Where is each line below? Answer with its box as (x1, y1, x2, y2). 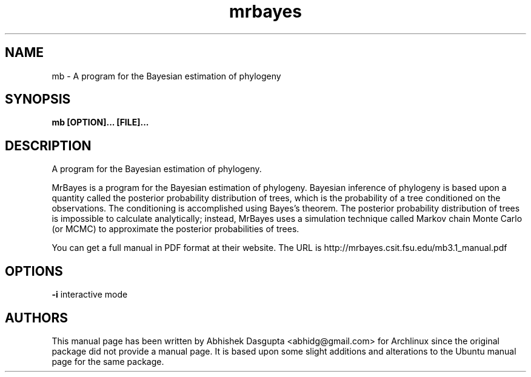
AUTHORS (5, 310, 68, 325)
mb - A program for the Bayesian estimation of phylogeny (52, 70, 281, 81)
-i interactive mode (52, 289, 128, 300)
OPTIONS (5, 263, 63, 279)
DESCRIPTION (5, 138, 92, 153)
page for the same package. (52, 356, 164, 367)
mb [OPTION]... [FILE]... (52, 117, 149, 128)
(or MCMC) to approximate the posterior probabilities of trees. (52, 224, 299, 235)
